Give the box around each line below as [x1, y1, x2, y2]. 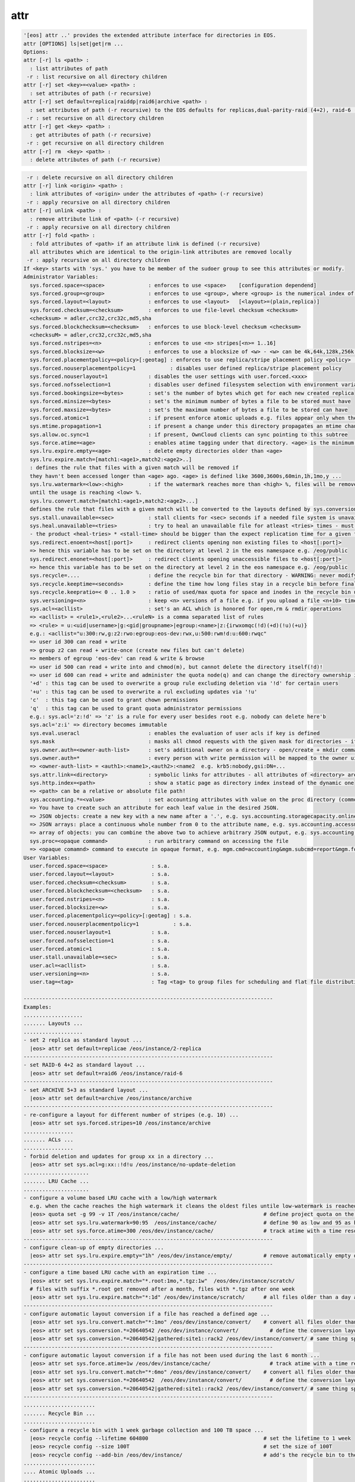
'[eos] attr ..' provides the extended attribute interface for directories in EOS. [23, 32, 276, 39]
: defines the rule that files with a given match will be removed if [30, 464, 239, 471]
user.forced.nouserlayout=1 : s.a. [30, 929, 170, 936]
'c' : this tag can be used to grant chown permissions [30, 697, 198, 704]
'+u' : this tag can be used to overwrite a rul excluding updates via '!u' [30, 688, 257, 695]
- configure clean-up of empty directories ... [23, 1244, 164, 1251]
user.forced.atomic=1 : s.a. [30, 946, 170, 952]
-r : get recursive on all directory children [27, 140, 164, 146]
